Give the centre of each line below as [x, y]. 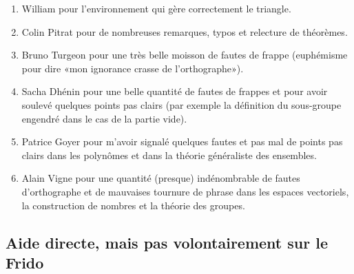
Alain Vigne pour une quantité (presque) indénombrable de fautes [161, 178]
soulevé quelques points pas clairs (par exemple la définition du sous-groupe [181, 104]
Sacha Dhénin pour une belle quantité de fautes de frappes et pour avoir [175, 91]
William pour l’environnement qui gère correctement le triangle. [156, 8]
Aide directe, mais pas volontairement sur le [167, 242]
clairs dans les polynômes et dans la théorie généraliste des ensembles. [169, 155]
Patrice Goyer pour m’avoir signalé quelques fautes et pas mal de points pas [182, 141]
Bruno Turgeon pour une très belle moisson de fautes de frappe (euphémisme [185, 55]
